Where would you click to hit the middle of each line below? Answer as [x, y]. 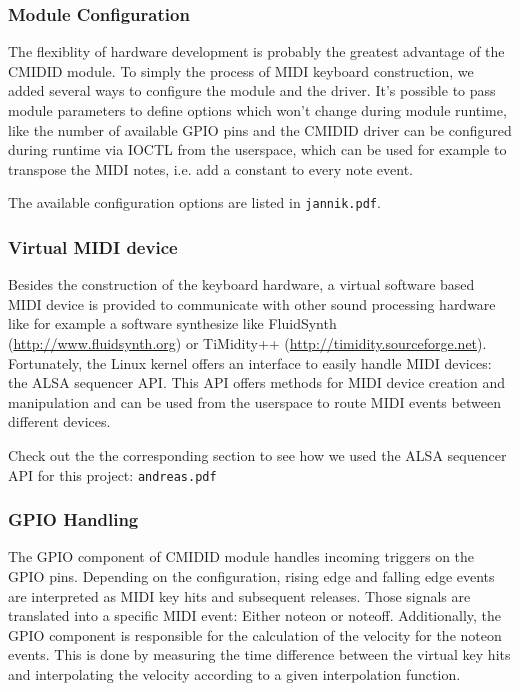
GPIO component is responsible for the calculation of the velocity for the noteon [255, 634]
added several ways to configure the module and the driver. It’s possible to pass [252, 90]
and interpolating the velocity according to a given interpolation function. [234, 674]
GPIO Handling [73, 519]
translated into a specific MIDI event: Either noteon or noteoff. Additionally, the [255, 615]
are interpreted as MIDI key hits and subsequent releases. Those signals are [239, 595]
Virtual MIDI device [93, 246]
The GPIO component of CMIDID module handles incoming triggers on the [241, 556]
